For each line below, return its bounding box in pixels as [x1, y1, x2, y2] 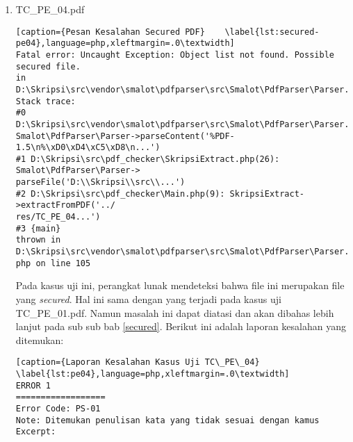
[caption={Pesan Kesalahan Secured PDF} [15, 26, 205, 37]
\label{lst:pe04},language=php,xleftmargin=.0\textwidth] [15, 369, 290, 379]
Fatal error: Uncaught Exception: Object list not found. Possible [15, 49, 334, 60]
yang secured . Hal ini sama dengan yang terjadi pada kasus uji [15, 291, 281, 306]
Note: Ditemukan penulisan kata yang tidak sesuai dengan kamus [15, 415, 320, 425]
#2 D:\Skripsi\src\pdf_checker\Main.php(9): [15, 188, 225, 199]
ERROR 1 [15, 380, 51, 391]
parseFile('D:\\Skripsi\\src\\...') [15, 177, 186, 188]
